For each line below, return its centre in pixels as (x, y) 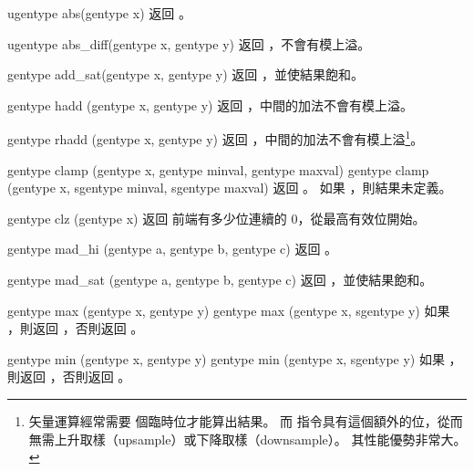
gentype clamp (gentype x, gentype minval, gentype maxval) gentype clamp (218, 169)
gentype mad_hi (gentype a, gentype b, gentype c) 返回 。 (173, 249)
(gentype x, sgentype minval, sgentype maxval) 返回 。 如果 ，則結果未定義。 (230, 188)
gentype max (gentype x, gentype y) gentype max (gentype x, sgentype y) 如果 (229, 310)
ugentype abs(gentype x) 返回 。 (99, 13)
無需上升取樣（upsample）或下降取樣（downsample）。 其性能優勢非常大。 (247, 439)
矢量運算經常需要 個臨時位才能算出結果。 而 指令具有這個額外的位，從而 (246, 420)
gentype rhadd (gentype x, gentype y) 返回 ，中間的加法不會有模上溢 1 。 (216, 138)
